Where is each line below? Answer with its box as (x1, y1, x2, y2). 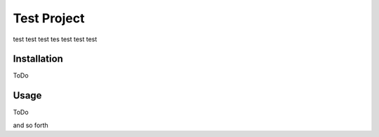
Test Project (13, 10, 85, 26)
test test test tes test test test (13, 35, 98, 43)
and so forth (13, 121, 48, 129)
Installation (13, 53, 63, 65)
